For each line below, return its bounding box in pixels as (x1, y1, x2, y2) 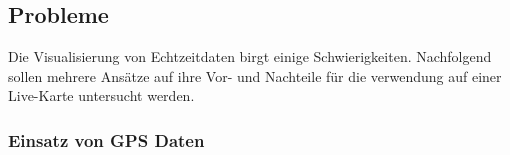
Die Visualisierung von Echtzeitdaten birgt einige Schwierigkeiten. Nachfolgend (8, 46, 492, 67)
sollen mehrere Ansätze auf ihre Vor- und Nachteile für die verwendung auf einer (8, 65, 502, 86)
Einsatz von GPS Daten (8, 127, 205, 152)
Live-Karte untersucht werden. (8, 85, 195, 106)
